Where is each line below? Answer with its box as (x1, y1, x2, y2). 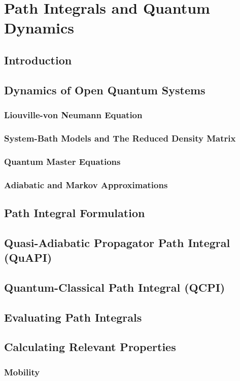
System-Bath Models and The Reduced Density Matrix (4, 131, 236, 144)
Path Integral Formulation (4, 204, 145, 220)
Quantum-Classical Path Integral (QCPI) (4, 279, 225, 295)
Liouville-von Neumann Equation (4, 109, 143, 121)
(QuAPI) (4, 250, 52, 265)
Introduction (4, 52, 72, 67)
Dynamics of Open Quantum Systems (4, 82, 205, 97)
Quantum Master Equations (4, 155, 121, 167)
